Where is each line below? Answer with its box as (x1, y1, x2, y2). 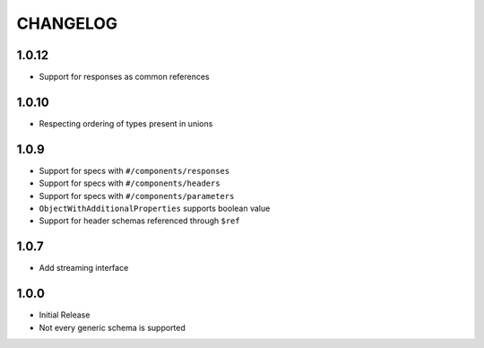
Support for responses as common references (39, 72, 210, 83)
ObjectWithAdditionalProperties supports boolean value (39, 203, 271, 214)
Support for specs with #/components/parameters (39, 190, 235, 201)
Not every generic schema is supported (39, 322, 186, 333)
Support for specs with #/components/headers (39, 178, 220, 188)
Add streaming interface (39, 263, 129, 274)
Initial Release (39, 309, 91, 320)
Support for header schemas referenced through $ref (39, 215, 241, 226)
